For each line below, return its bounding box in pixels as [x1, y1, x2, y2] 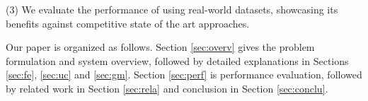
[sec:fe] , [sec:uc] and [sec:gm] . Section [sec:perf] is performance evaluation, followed [6, 67, 362, 82]
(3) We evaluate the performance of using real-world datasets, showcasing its [6, 2, 338, 16]
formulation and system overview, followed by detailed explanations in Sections [6, 53, 349, 68]
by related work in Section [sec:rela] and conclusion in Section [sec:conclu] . [6, 81, 328, 95]
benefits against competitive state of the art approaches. [6, 16, 250, 30]
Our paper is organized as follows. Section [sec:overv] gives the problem [6, 40, 315, 54]
